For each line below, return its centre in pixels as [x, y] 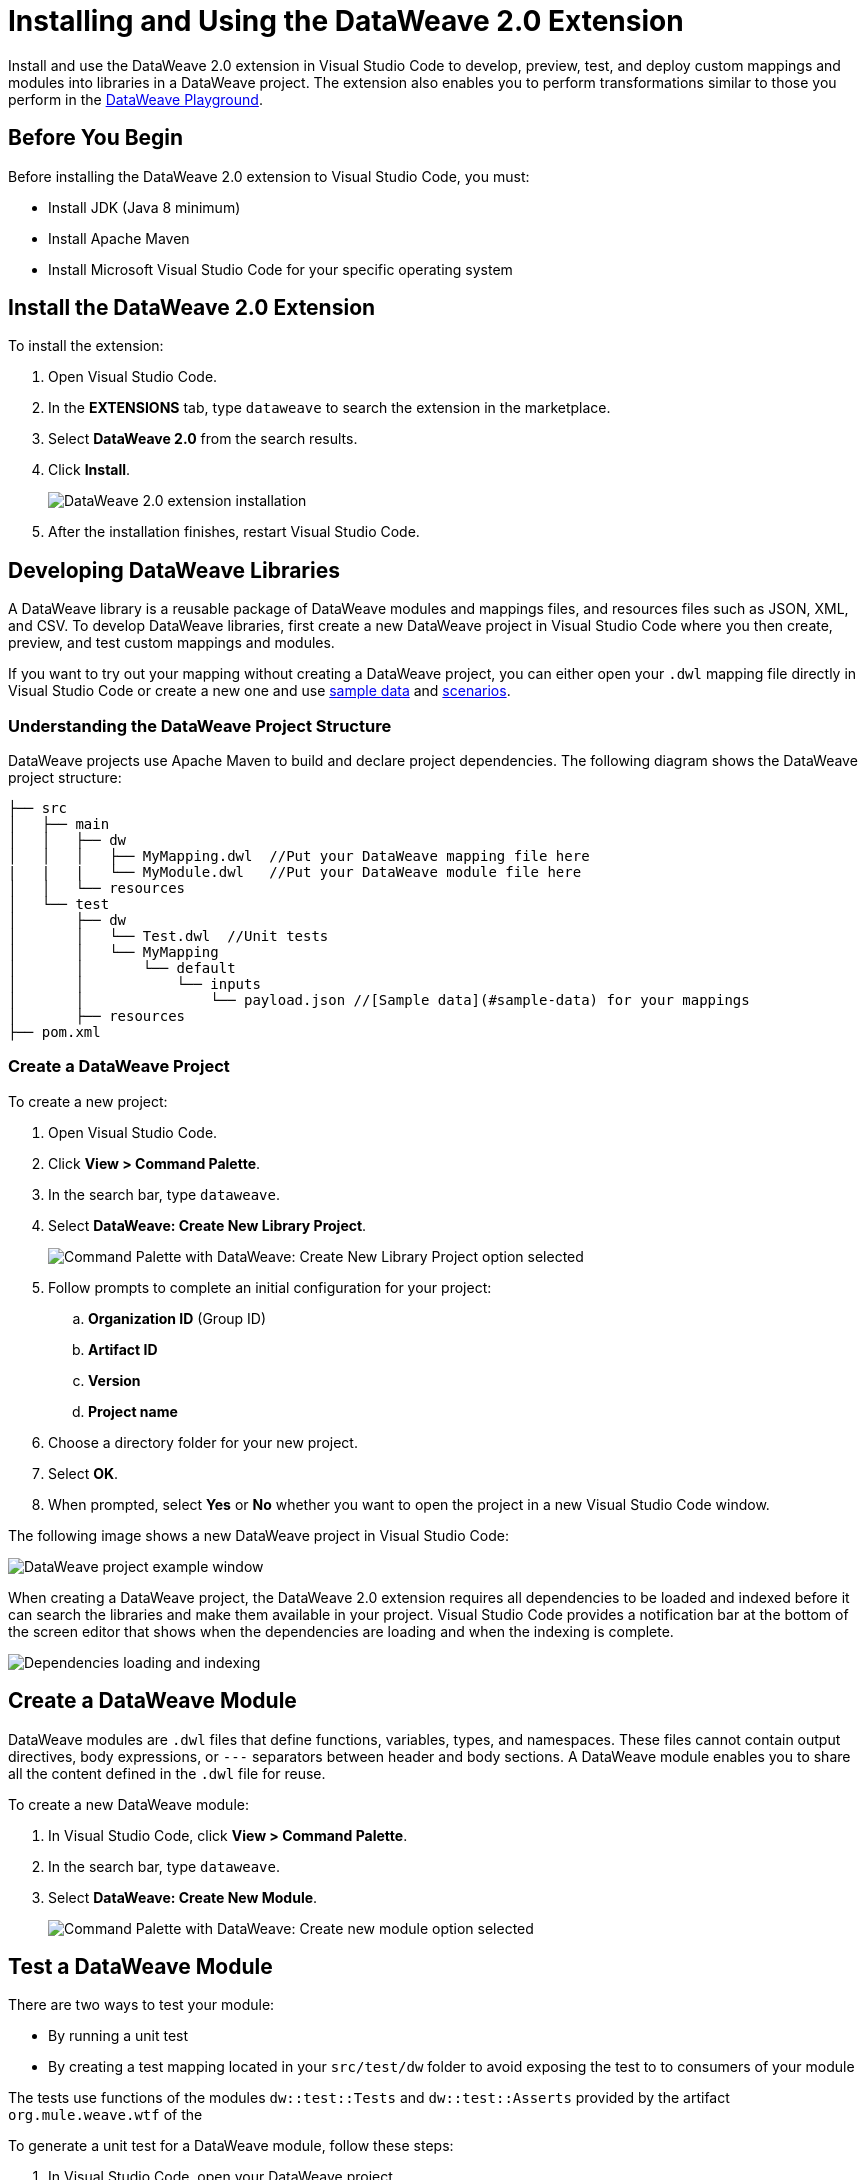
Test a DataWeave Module [140, 1967]
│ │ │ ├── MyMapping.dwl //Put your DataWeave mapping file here [299, 856]
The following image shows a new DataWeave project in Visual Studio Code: [258, 1535]
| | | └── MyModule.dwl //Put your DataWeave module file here [295, 872]
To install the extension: [86, 346]
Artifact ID [123, 1349]
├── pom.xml [54, 1032]
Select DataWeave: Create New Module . [183, 1897]
